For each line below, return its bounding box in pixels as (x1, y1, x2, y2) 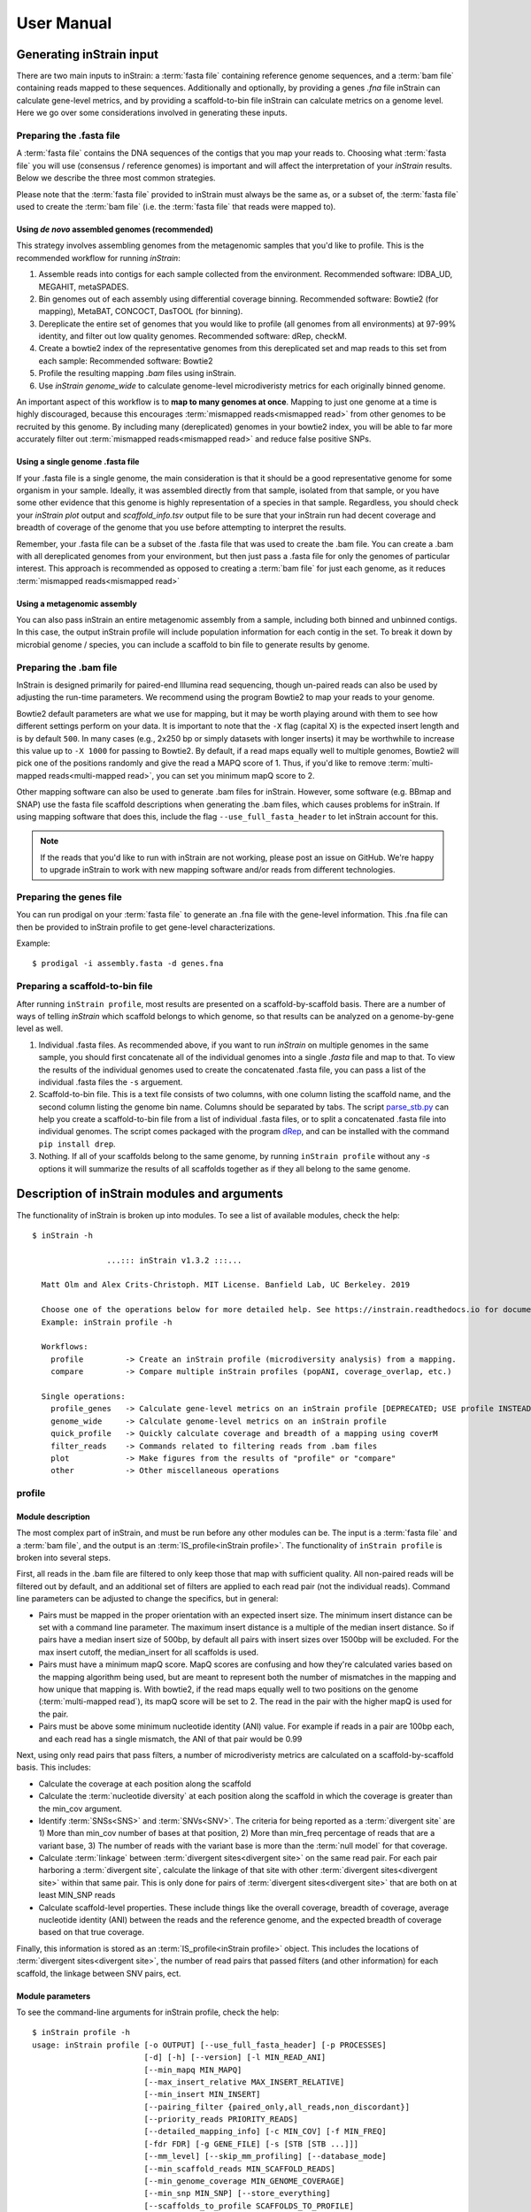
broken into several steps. (16, 1553, 111, 1563)
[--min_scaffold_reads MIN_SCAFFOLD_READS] (143, 2163, 335, 2174)
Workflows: (41, 1341, 88, 1352)
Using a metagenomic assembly (16, 598, 137, 609)
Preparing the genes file (16, 890, 123, 902)
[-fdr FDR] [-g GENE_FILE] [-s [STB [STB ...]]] (143, 2139, 359, 2149)
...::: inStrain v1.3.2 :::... (106, 1255, 242, 1265)
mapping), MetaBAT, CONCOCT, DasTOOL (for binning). (38, 306, 243, 317)
